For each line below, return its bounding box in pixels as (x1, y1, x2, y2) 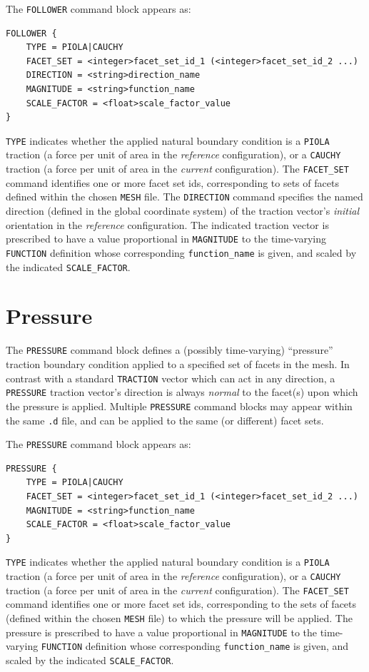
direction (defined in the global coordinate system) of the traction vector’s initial (6, 203, 360, 218)
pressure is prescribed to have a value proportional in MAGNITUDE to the (6, 624, 317, 639)
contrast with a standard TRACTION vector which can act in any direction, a (6, 370, 335, 385)
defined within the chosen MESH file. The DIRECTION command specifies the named (6, 189, 363, 204)
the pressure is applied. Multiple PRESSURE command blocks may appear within (6, 398, 353, 413)
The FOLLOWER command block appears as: (6, 1, 191, 16)
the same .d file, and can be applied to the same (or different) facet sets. (6, 412, 324, 427)
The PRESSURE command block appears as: (6, 437, 191, 452)
